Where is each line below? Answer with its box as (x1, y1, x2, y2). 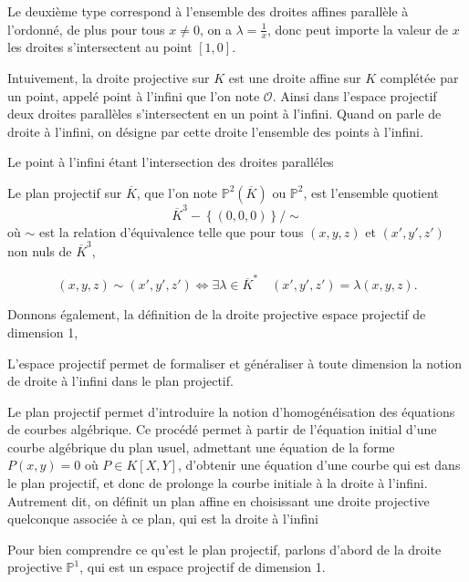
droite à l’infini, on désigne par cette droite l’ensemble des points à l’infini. (7, 121, 423, 140)
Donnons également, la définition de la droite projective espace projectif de (7, 305, 426, 324)
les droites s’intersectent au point (7, 37, 193, 57)
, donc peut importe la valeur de (267, 19, 449, 38)
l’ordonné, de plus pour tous (7, 19, 165, 38)
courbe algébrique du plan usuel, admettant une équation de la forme (7, 437, 395, 456)
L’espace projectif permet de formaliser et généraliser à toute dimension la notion (7, 353, 463, 372)
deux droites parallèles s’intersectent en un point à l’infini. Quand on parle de (7, 104, 442, 123)
